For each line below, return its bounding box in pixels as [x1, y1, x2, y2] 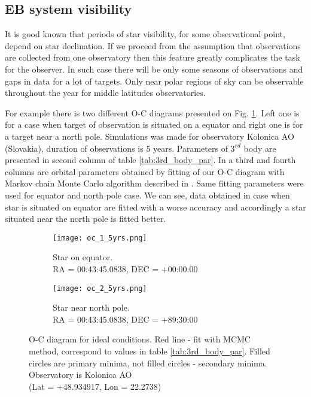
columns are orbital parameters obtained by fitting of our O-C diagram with [5, 165, 285, 178]
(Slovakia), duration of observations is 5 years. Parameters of [5, 142, 228, 154]
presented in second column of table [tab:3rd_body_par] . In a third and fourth [5, 154, 296, 166]
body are [243, 142, 276, 154]
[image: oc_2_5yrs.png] [53, 284, 147, 293]
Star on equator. [53, 251, 113, 263]
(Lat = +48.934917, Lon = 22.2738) [29, 380, 161, 392]
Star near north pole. [53, 301, 130, 314]
